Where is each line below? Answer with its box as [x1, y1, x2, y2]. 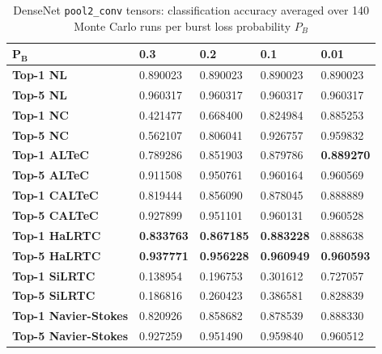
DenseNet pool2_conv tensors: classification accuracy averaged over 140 [13, 2, 370, 18]
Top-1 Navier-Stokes [12, 307, 128, 324]
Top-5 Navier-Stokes [12, 327, 128, 344]
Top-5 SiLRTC [12, 287, 95, 304]
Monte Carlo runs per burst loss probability [74, 17, 291, 34]
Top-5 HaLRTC [12, 247, 101, 263]
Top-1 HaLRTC [12, 226, 101, 243]
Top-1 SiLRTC [12, 267, 95, 284]
